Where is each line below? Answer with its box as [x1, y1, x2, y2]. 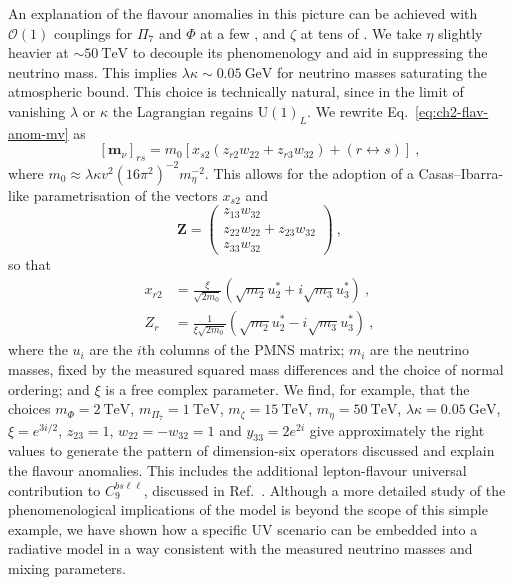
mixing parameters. [8, 558, 126, 579]
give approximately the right [309, 419, 485, 440]
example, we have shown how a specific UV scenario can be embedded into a [8, 518, 478, 539]
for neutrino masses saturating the [277, 61, 488, 82]
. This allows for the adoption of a [204, 162, 414, 183]
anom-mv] [8, 122, 69, 143]
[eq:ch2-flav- [415, 100, 489, 121]
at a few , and [200, 22, 286, 43]
